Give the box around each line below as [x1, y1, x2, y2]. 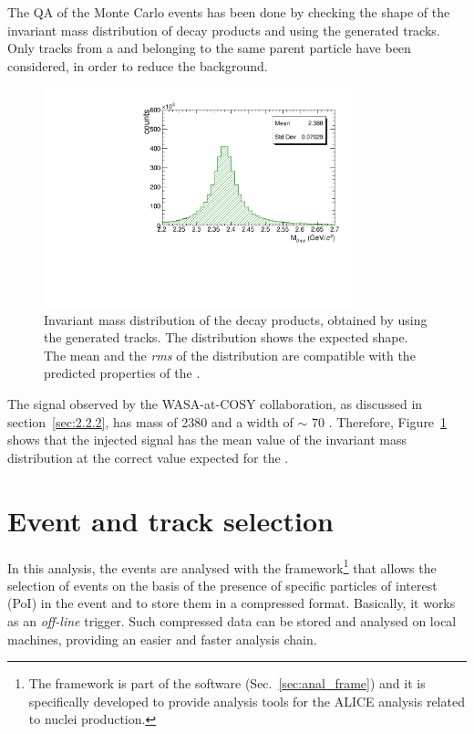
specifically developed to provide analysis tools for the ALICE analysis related [28, 691, 465, 710]
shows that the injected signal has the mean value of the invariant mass [7, 430, 407, 449]
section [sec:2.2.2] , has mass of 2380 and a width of [7, 412, 294, 431]
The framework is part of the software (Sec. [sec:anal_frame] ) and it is [28, 674, 426, 693]
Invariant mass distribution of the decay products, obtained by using [44, 309, 428, 329]
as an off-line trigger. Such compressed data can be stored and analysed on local [7, 612, 457, 630]
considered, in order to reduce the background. [7, 56, 268, 75]
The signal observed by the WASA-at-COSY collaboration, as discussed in [7, 394, 423, 414]
